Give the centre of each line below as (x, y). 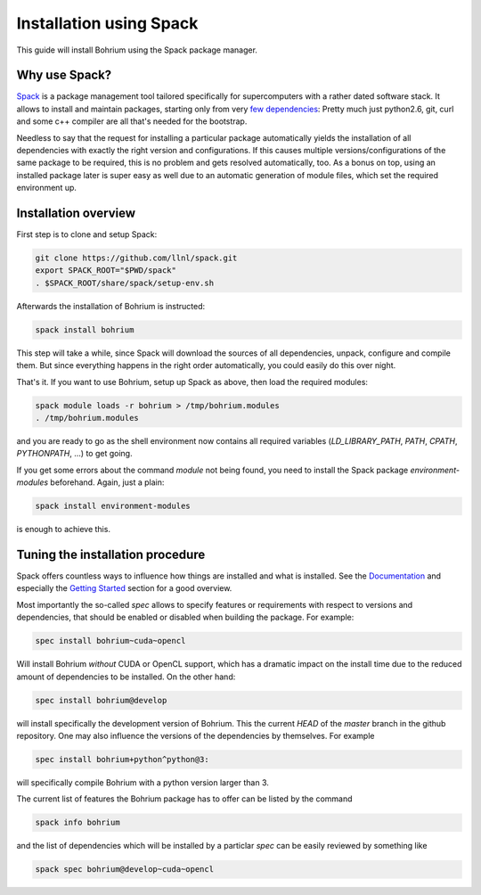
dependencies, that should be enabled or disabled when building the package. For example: (185, 617)
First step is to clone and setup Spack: (87, 234)
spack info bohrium (77, 823)
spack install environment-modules (113, 506)
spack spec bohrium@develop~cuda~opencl (124, 870)
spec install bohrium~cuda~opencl (110, 641)
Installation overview (76, 213)
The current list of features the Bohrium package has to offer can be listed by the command (184, 799)
